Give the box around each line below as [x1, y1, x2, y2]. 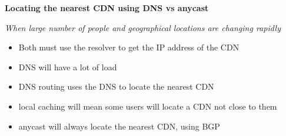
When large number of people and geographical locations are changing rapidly [5, 21, 281, 33]
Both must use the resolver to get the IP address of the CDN [18, 41, 240, 53]
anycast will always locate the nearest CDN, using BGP [18, 120, 220, 132]
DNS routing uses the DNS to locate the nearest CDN [18, 80, 214, 93]
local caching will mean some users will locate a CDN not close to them [18, 100, 277, 112]
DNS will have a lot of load [18, 60, 117, 73]
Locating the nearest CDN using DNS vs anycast [5, 2, 209, 13]
